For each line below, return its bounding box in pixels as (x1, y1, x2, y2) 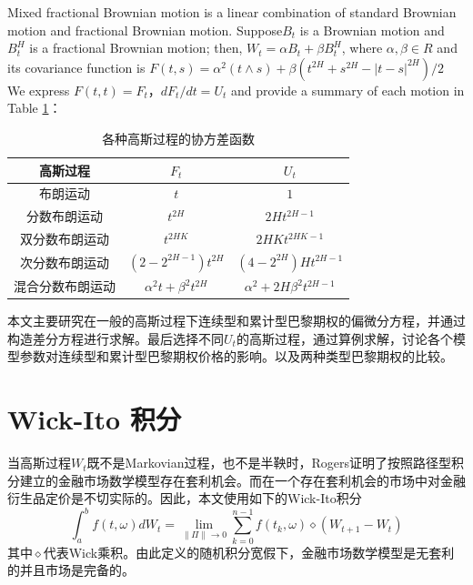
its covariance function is (7, 57, 146, 76)
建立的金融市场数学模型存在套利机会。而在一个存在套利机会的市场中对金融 (19, 470, 466, 489)
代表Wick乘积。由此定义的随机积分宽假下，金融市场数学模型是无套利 (43, 542, 455, 561)
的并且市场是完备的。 (7, 560, 135, 580)
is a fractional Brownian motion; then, (29, 38, 243, 57)
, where (341, 38, 383, 57)
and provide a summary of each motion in (230, 80, 465, 99)
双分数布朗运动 (20, 229, 109, 248)
